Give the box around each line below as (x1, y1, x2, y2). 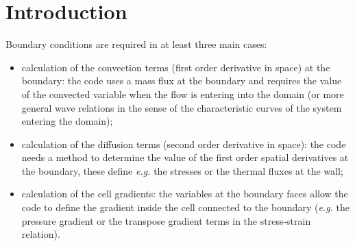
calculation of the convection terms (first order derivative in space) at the (21, 60, 330, 74)
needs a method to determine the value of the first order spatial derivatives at (21, 150, 349, 164)
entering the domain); (21, 114, 113, 128)
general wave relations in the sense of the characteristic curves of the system (21, 100, 342, 114)
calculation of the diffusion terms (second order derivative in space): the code (21, 136, 346, 151)
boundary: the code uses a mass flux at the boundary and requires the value (21, 73, 342, 88)
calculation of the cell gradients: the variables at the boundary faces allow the (21, 186, 348, 201)
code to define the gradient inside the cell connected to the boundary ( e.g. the (21, 200, 350, 214)
